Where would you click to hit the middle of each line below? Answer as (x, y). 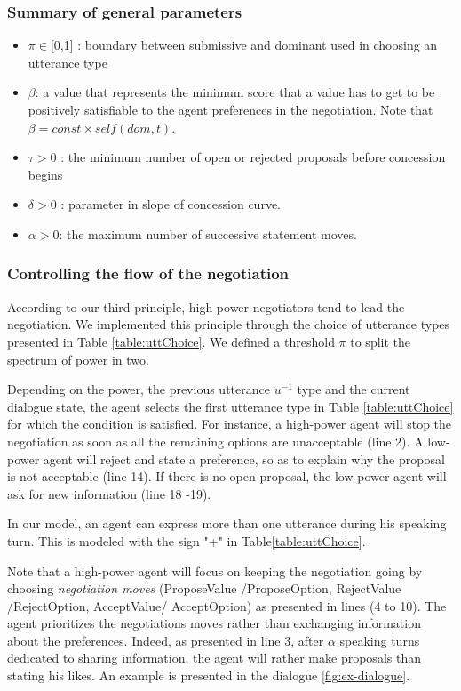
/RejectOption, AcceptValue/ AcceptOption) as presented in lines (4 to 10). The (227, 605)
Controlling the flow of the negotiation (148, 273)
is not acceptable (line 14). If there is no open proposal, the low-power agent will (227, 476)
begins (45, 174)
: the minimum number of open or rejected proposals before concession (253, 157)
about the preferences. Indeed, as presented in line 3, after (166, 640)
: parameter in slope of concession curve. (171, 204)
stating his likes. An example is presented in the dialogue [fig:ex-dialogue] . (209, 675)
